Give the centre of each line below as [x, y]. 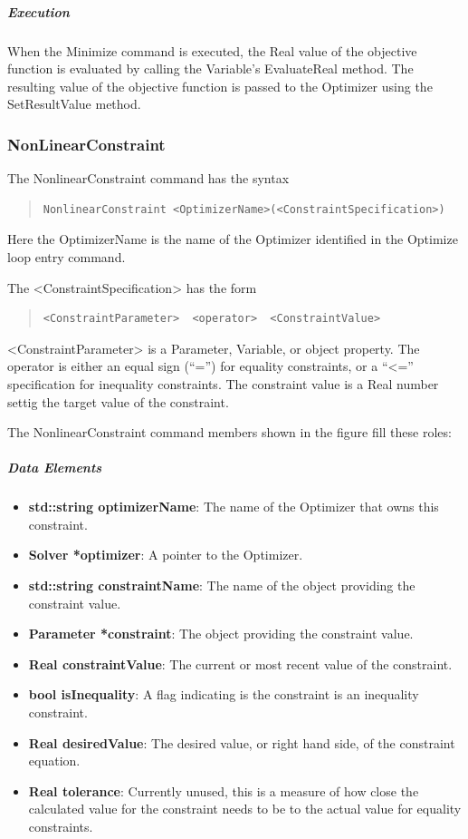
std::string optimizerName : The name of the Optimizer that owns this [234, 507]
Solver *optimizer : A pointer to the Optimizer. [166, 555]
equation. [54, 761]
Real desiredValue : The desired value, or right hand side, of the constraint [242, 742]
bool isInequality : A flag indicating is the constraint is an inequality [224, 694]
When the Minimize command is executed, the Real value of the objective [212, 50]
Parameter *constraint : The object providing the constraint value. [221, 634]
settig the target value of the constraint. [118, 401]
